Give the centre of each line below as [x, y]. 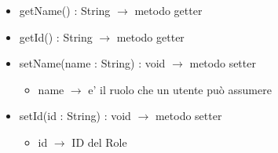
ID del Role [99, 142]
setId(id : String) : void [75, 116]
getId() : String [56, 36]
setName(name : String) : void [92, 63]
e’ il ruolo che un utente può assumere [180, 89]
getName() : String [65, 10]
